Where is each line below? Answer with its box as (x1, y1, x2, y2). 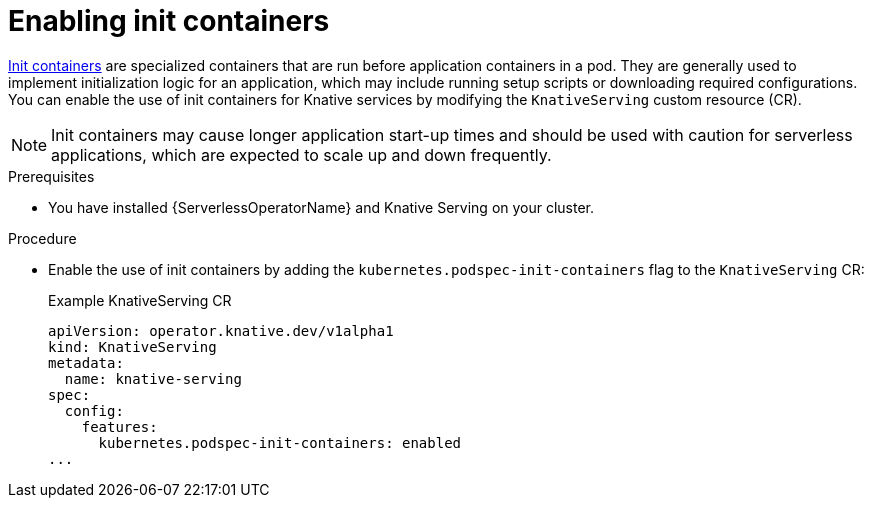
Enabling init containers (8, 4, 330, 38)
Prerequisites (8, 167, 95, 185)
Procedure (8, 229, 77, 247)
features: (81, 418, 158, 435)
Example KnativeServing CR (48, 291, 232, 309)
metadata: (48, 354, 124, 371)
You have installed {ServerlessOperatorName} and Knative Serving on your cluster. (48, 198, 595, 216)
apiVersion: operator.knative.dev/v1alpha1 (48, 322, 394, 339)
